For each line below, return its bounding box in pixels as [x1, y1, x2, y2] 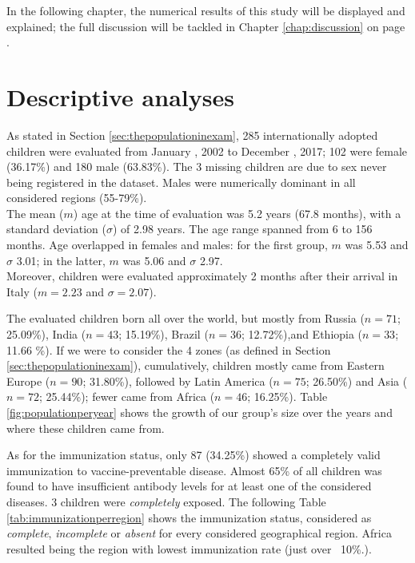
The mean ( [6, 204, 64, 221]
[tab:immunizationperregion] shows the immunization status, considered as [6, 509, 372, 525]
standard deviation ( [6, 220, 106, 237]
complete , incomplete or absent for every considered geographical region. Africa [6, 525, 392, 541]
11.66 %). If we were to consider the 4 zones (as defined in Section [6, 341, 331, 358]
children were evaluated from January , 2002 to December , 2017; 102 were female [6, 142, 408, 159]
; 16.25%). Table [247, 388, 328, 405]
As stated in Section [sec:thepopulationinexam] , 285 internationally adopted [6, 126, 378, 143]
